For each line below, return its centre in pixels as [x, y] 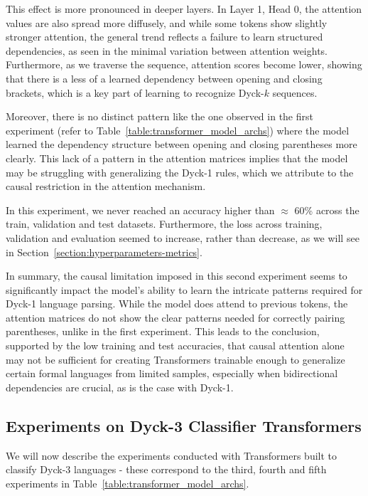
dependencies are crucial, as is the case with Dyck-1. [120, 387]
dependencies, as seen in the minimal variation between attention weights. [167, 50]
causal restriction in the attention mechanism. [106, 186]
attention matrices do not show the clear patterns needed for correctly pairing [175, 317]
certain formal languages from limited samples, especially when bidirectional [172, 373]
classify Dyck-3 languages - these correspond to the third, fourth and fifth [166, 469]
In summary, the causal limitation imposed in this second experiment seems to [177, 276]
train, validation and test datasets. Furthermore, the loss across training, [164, 224]
